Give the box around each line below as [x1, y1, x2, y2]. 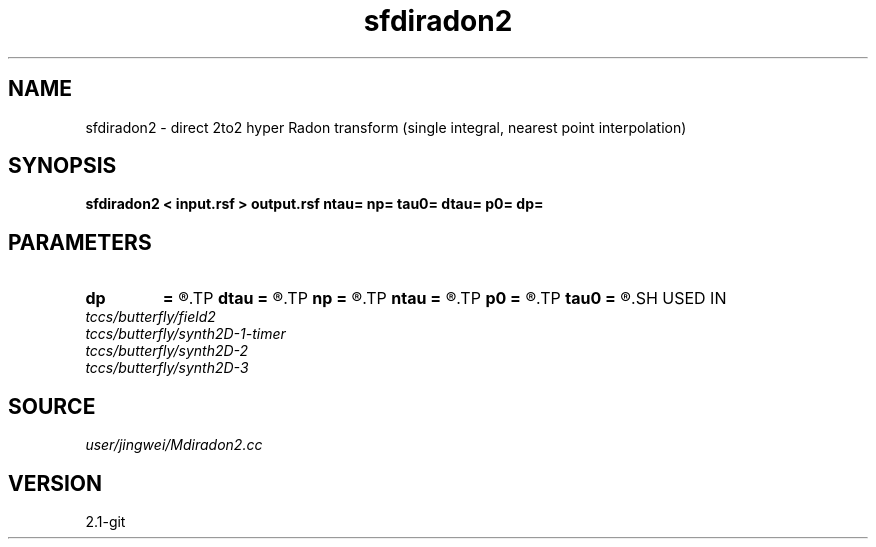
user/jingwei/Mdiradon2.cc [85, 436, 263, 454]
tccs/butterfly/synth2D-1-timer [85, 325, 286, 343]
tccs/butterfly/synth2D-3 [85, 359, 249, 377]
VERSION [8, 470, 103, 496]
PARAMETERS [8, 229, 152, 255]
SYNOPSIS [8, 153, 117, 179]
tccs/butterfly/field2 [85, 308, 216, 326]
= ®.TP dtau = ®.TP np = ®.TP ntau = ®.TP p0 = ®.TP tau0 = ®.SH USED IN [162, 288, 727, 309]
